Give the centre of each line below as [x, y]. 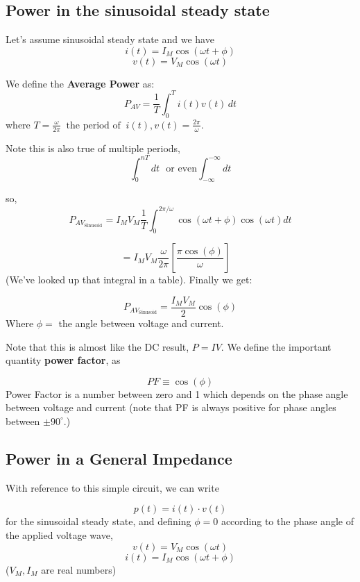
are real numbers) [79, 569]
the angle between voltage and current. [141, 323]
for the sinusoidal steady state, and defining [98, 521]
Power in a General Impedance [119, 458]
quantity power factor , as [63, 360]
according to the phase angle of [287, 521]
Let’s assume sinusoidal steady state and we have [110, 39]
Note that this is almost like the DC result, [97, 346]
